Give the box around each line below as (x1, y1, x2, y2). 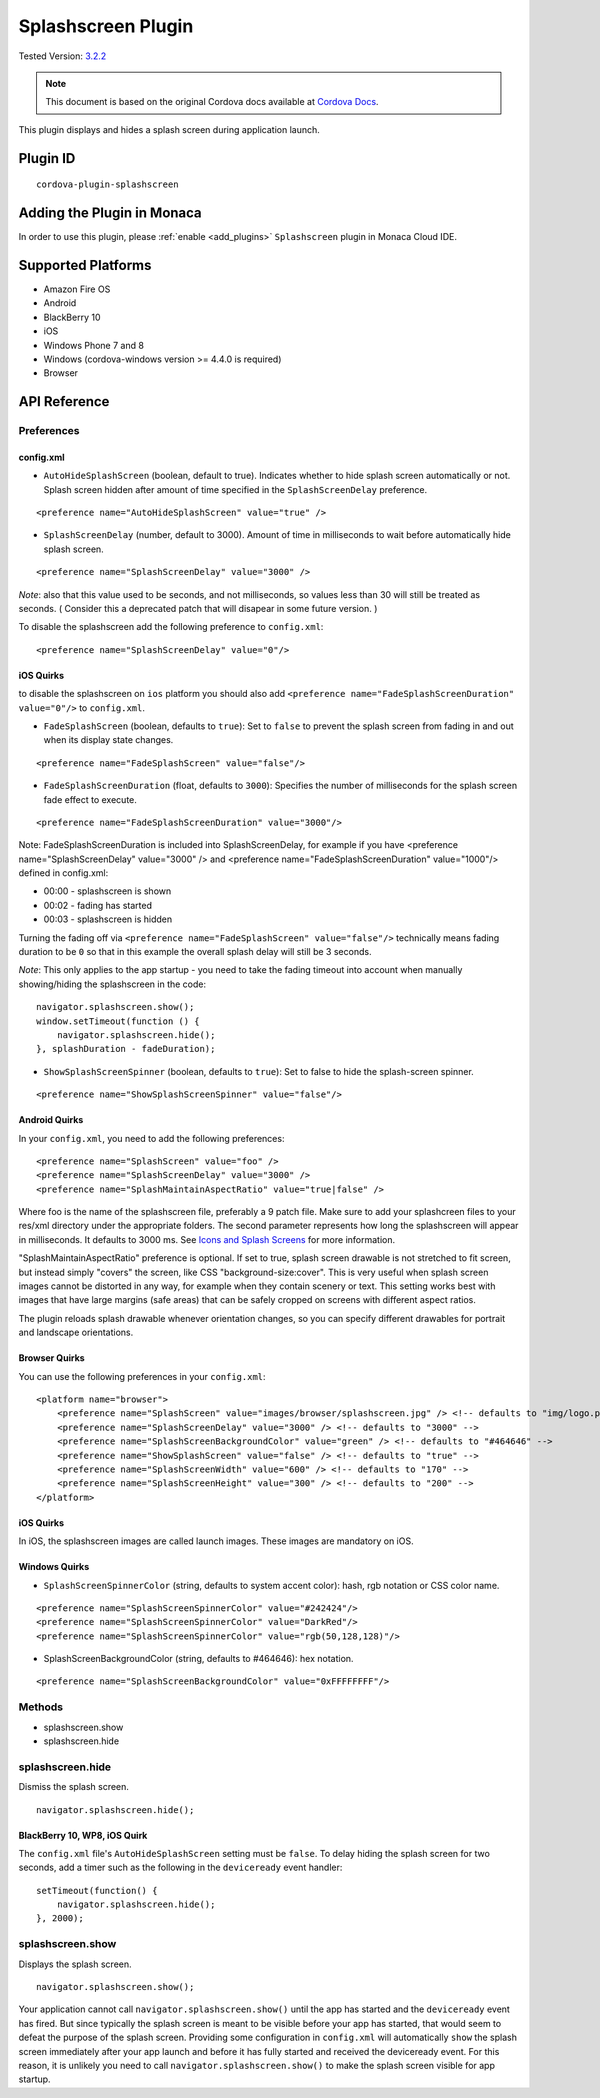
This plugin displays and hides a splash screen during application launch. (18, 123, 320, 135)
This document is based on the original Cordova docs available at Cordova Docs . (45, 96, 379, 108)
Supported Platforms (18, 256, 152, 274)
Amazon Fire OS (43, 283, 111, 295)
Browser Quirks (18, 1352, 85, 1364)
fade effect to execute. (43, 793, 137, 805)
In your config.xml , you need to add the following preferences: (18, 1132, 285, 1144)
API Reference (18, 393, 110, 410)
